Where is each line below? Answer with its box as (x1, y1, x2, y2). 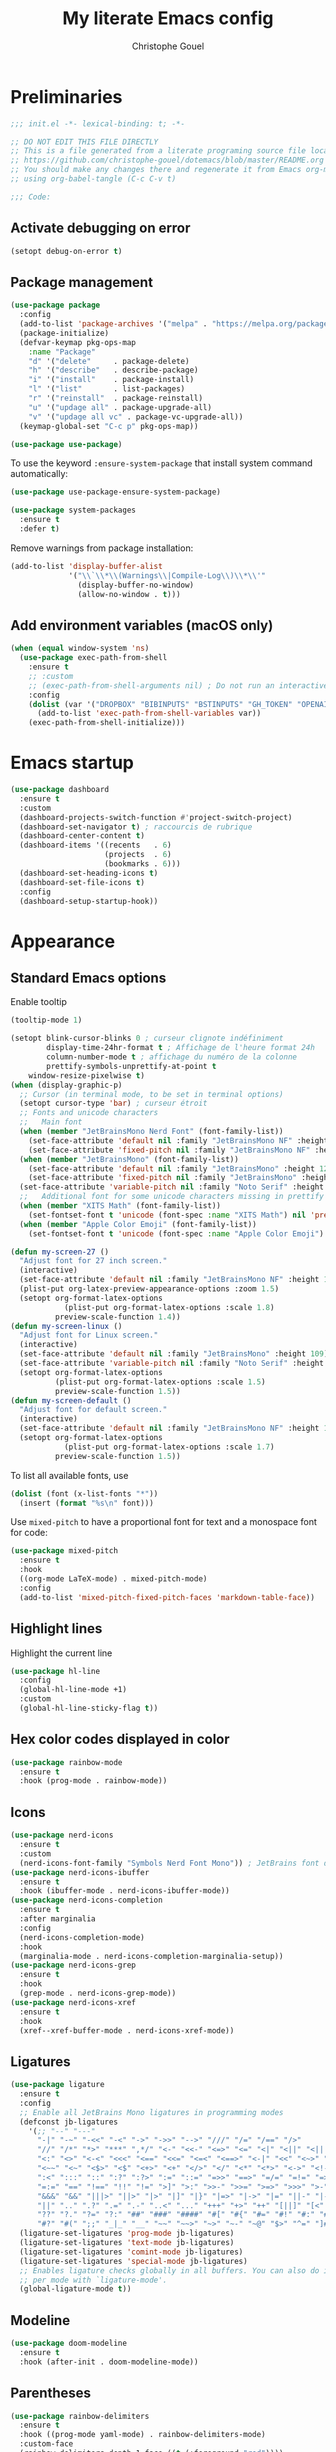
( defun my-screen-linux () (10, 1321, 123, 1331)
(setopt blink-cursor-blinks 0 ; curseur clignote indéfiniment (10, 1033, 284, 1044)
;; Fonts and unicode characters (19, 1108, 159, 1118)
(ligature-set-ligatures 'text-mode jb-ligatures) (19, 2238, 235, 2248)
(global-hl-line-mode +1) (19, 1685, 128, 1695)
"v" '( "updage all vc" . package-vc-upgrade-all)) (28, 412, 244, 422)
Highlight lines (10, 1620, 103, 1637)
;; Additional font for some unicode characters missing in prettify (19, 1192, 325, 1202)
